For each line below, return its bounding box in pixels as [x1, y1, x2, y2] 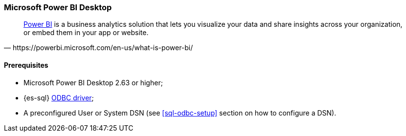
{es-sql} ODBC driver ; [23, 93, 94, 102]
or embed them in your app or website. [23, 28, 149, 37]
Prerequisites [4, 60, 48, 69]
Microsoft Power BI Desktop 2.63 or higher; [23, 78, 163, 87]
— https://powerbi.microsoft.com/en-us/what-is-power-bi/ [4, 43, 193, 52]
